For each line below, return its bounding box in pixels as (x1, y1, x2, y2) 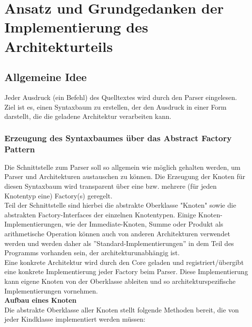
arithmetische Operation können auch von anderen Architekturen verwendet (4, 229, 230, 239)
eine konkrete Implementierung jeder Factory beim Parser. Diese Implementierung (4, 266, 248, 277)
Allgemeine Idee (4, 69, 87, 84)
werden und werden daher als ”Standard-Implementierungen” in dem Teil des (4, 238, 234, 248)
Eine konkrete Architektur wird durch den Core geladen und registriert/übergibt (4, 257, 244, 267)
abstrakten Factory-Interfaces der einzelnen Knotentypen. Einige (4, 209, 196, 219)
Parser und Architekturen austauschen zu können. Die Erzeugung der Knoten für (4, 171, 245, 181)
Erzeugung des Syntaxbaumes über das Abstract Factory (4, 131, 232, 144)
